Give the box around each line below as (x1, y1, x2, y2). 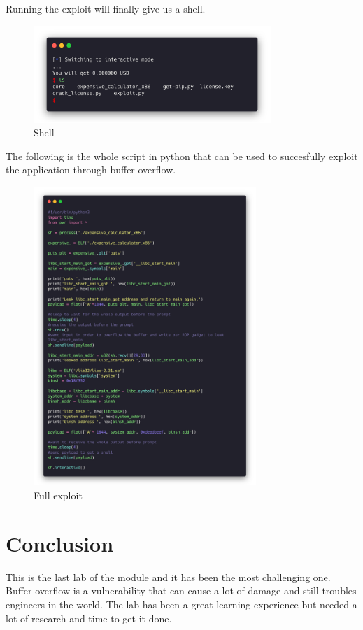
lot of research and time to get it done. (6, 610, 172, 625)
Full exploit (34, 488, 83, 502)
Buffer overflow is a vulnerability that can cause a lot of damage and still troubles (6, 583, 357, 598)
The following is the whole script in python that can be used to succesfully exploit (6, 148, 358, 163)
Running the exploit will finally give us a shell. (6, 1, 206, 15)
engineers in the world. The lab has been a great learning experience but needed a (6, 596, 357, 611)
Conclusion (6, 529, 114, 557)
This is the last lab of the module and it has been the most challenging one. (6, 569, 331, 584)
